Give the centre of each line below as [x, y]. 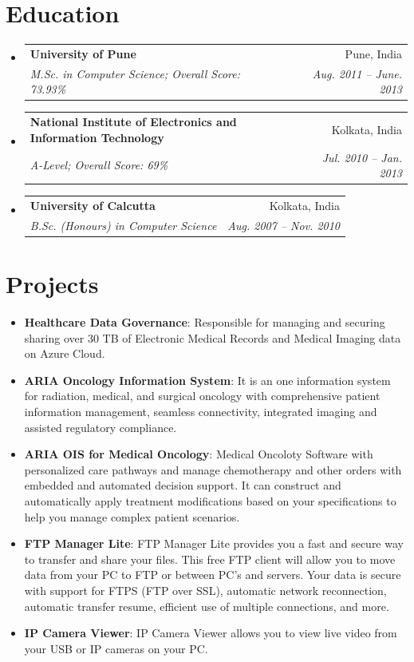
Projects [52, 284]
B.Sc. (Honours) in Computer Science [123, 225]
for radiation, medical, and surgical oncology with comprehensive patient [202, 396]
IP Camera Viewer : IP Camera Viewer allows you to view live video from [211, 633]
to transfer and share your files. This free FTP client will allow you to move [210, 559]
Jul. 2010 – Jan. [362, 157]
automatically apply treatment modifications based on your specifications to [210, 501]
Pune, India [373, 53]
